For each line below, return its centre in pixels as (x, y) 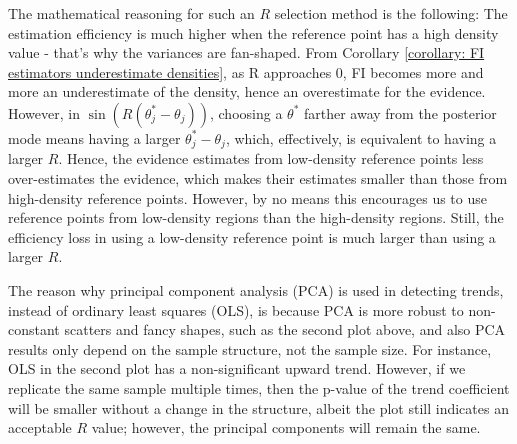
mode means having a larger (94, 137)
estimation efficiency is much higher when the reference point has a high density (253, 32)
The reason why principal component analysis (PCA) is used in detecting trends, (256, 289)
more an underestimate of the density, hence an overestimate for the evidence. (247, 91)
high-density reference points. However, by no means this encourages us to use (247, 197)
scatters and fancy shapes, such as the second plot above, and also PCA (285, 329)
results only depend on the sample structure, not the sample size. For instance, (250, 348)
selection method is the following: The (391, 13)
